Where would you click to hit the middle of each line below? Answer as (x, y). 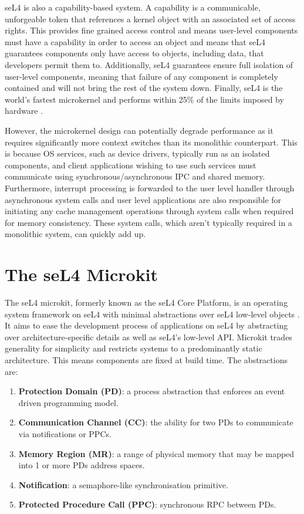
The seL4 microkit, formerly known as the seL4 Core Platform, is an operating (146, 302)
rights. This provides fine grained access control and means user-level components (151, 30)
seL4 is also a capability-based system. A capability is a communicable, (133, 7)
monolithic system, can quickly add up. (75, 234)
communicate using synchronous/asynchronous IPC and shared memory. (135, 176)
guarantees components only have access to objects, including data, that (134, 53)
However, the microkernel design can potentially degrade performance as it (139, 130)
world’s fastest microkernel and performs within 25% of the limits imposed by (144, 99)
